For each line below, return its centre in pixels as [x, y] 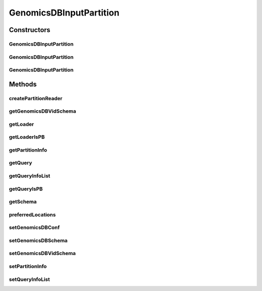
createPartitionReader [36, 98]
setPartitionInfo [28, 266]
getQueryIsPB [26, 188]
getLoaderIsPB [27, 137]
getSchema [23, 202]
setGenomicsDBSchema [38, 240]
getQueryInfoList [30, 176]
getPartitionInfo [28, 150]
